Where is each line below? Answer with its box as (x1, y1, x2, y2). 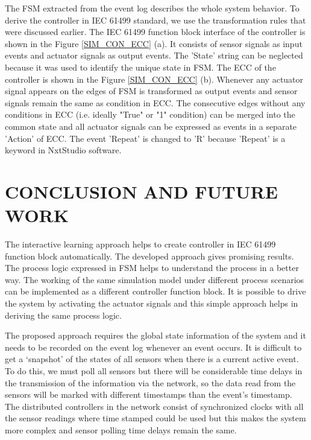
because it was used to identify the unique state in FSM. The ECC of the (5, 60, 276, 73)
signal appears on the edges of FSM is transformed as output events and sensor (5, 84, 298, 97)
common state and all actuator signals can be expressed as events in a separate (5, 120, 297, 132)
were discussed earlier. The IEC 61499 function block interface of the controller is (5, 25, 306, 38)
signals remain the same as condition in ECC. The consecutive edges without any (5, 96, 306, 109)
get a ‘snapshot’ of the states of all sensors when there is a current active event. (5, 352, 299, 365)
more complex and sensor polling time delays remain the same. (5, 423, 237, 436)
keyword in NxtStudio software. (5, 144, 122, 156)
